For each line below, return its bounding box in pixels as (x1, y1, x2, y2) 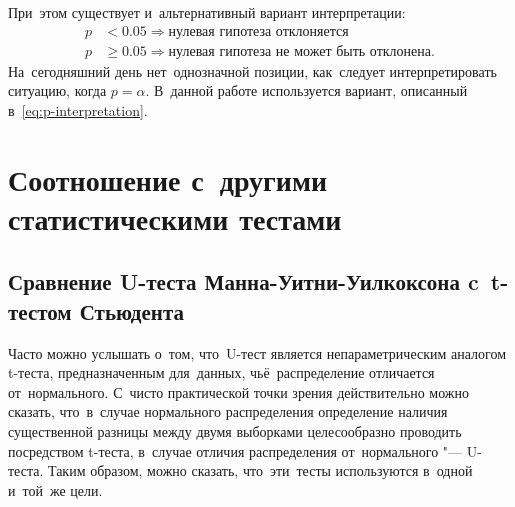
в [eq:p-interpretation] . (8, 99, 148, 120)
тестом (8, 295, 72, 326)
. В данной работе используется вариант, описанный (145, 80, 468, 101)
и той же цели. (8, 479, 103, 500)
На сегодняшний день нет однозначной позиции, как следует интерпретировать (8, 60, 497, 81)
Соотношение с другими (8, 158, 328, 199)
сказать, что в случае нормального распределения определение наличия (8, 401, 448, 422)
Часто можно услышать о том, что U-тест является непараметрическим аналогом (8, 342, 506, 363)
